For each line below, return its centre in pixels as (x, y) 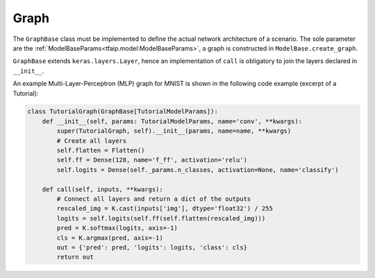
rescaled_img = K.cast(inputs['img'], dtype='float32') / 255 (165, 209)
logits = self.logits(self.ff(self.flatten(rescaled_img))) (161, 218)
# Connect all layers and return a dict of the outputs (154, 199)
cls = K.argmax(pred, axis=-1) (110, 238)
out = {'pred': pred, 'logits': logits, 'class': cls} (152, 247)
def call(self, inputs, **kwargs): (102, 189)
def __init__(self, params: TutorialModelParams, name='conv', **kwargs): (172, 121)
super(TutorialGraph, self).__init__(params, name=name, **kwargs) (174, 131)
